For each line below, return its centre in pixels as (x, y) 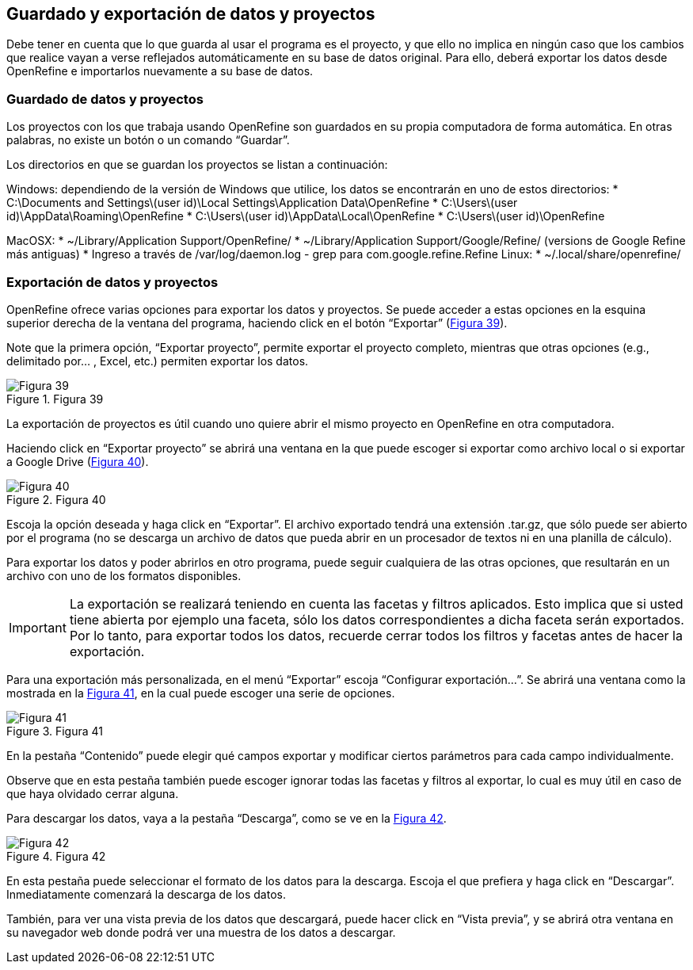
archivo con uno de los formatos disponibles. (124, 575)
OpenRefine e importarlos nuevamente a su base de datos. (160, 71)
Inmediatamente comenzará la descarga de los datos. (146, 894)
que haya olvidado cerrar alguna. (93, 793)
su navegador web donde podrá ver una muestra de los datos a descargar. (201, 932)
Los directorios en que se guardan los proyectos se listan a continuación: (197, 165)
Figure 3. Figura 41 (55, 731)
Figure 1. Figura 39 (55, 399)
